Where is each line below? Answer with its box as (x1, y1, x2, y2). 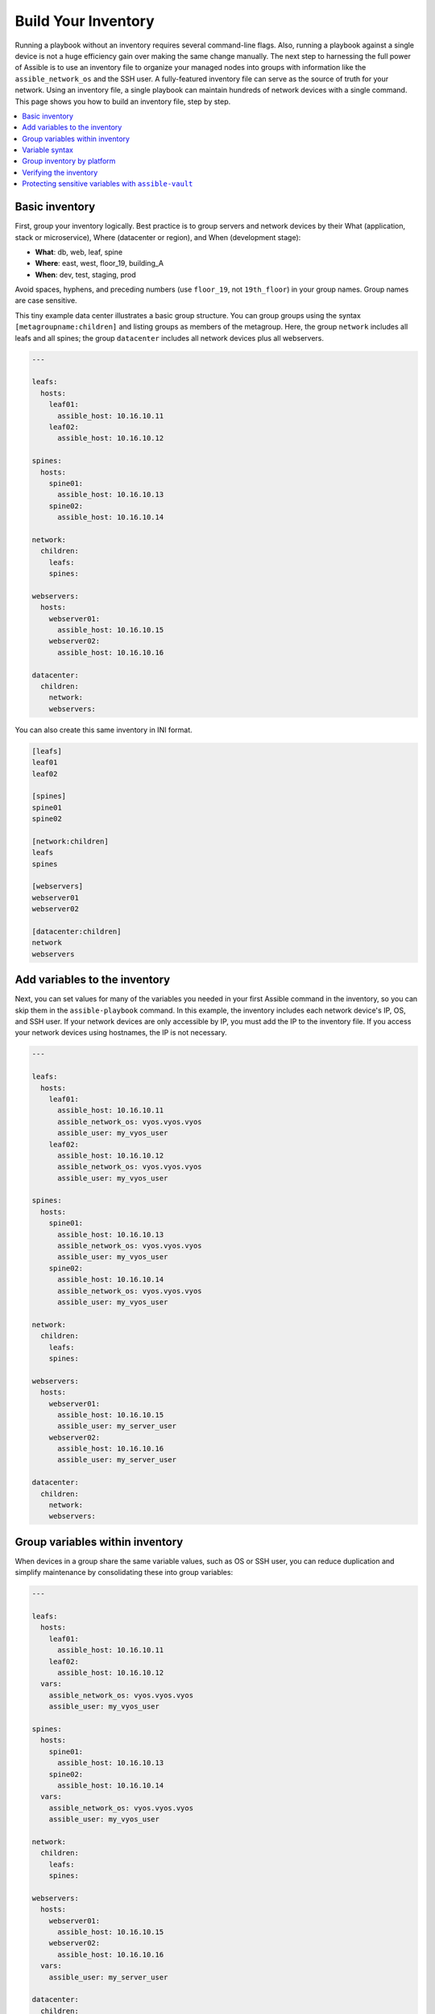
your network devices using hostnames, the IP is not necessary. (14, 1028, 227, 1038)
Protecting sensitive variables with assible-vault (22, 179, 193, 189)
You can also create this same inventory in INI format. (14, 725, 193, 735)
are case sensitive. (14, 296, 77, 305)
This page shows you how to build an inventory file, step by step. (14, 97, 231, 106)
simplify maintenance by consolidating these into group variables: (14, 1568, 234, 1577)
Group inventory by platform (22, 156, 116, 166)
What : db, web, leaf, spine (35, 247, 123, 257)
